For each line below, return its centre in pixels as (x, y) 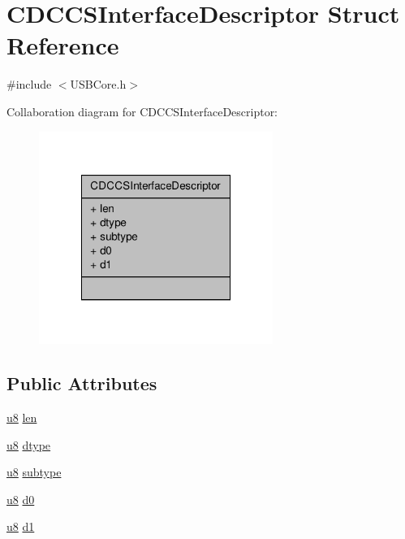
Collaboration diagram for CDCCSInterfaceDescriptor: (142, 111)
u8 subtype (34, 472)
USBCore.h (98, 84)
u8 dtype (29, 444)
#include (29, 84)
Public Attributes (82, 383)
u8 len (22, 417)
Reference (63, 45)
